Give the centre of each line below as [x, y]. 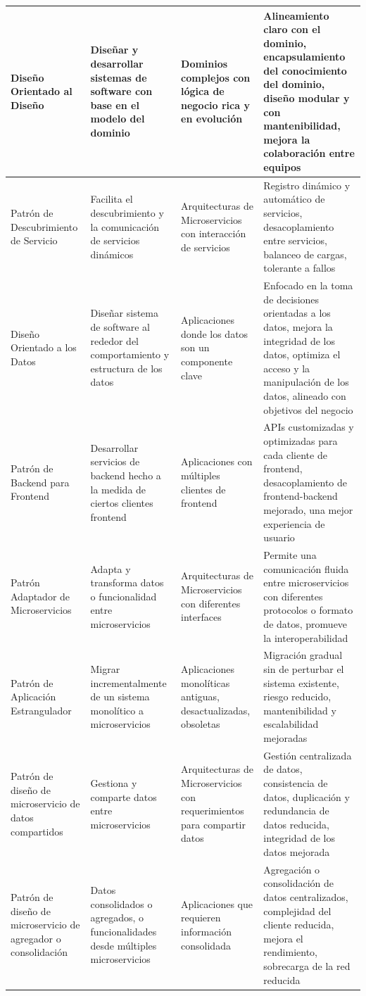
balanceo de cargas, [305, 254]
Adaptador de [40, 596]
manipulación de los [306, 382]
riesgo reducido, [297, 696]
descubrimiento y [127, 213]
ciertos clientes [122, 503]
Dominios [204, 64]
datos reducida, [296, 824]
